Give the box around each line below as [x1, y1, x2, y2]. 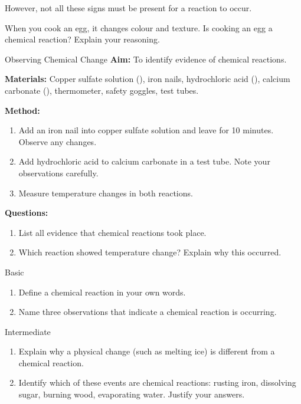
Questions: [5, 206, 48, 219]
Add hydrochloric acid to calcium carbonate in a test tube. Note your [18, 155, 270, 167]
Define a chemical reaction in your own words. [18, 285, 186, 298]
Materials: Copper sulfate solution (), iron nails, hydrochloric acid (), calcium [5, 73, 290, 85]
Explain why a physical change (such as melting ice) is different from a [18, 345, 275, 357]
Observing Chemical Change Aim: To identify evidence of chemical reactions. [5, 52, 287, 65]
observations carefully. [18, 166, 99, 179]
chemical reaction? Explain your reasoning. [5, 33, 160, 45]
